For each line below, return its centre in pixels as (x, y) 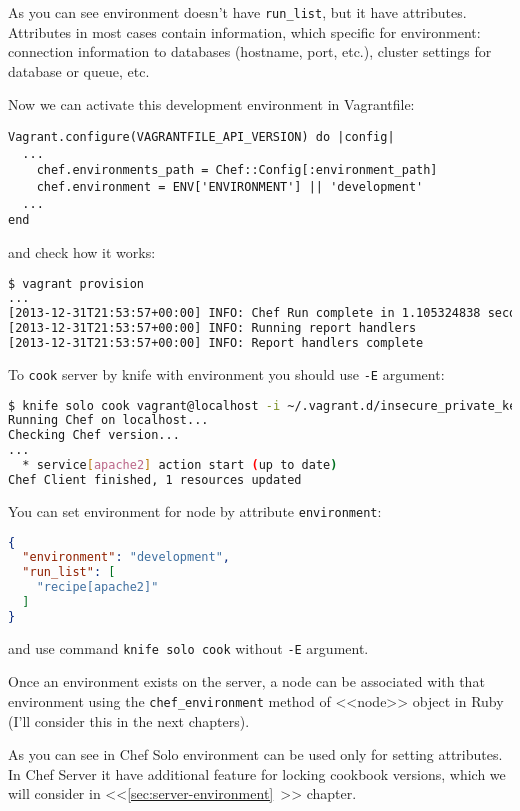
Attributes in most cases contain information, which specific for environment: (244, 31)
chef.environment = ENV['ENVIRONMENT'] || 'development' (230, 187)
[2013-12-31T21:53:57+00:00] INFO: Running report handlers (212, 328)
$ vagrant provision (76, 283)
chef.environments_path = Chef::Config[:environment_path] (237, 170)
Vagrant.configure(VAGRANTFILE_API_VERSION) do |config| (201, 137)
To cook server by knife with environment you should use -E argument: (226, 373)
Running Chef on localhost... (108, 420)
